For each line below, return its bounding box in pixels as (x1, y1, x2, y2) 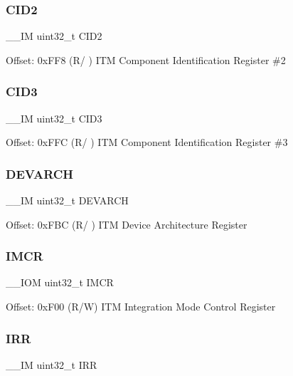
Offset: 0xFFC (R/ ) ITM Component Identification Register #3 (6, 135, 288, 150)
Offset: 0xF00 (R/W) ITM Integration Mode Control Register (6, 299, 276, 314)
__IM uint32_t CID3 (6, 110, 102, 125)
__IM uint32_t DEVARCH (6, 193, 129, 208)
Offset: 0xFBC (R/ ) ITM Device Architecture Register (6, 216, 247, 231)
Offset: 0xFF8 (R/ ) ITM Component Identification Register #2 (6, 52, 286, 67)
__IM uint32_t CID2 (6, 28, 102, 43)
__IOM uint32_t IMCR (6, 275, 114, 290)
